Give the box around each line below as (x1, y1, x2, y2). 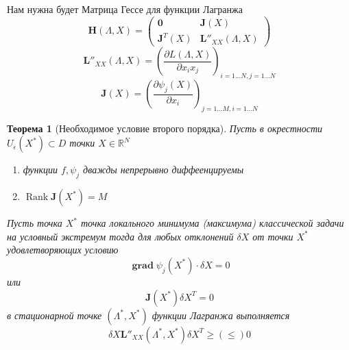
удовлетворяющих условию (7, 242, 119, 257)
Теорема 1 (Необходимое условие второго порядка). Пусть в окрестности (7, 121, 323, 135)
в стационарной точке (7, 308, 102, 322)
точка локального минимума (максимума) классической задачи (80, 216, 344, 230)
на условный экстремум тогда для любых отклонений (7, 229, 234, 243)
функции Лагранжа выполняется (152, 308, 290, 322)
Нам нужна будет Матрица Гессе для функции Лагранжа (7, 2, 243, 16)
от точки (252, 229, 293, 243)
